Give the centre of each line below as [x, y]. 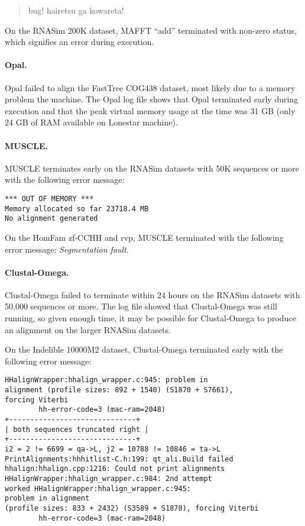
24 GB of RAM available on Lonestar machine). [91, 122]
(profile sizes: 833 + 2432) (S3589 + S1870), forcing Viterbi [132, 508]
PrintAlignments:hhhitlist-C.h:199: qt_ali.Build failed [119, 459]
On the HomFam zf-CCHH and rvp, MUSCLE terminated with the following [144, 237]
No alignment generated [51, 219]
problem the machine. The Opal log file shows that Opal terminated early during [152, 99]
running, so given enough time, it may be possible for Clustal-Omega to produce [150, 318]
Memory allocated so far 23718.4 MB [77, 209]
